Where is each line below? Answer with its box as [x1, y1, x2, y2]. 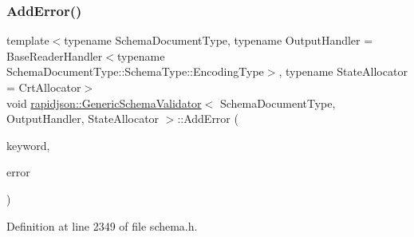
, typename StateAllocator [278, 63, 408, 80]
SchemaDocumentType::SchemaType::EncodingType [6, 63, 264, 80]
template [6, 32, 49, 49]
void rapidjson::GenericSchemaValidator [6, 94, 202, 111]
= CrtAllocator [6, 79, 81, 95]
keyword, [6, 136, 50, 153]
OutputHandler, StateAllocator [6, 110, 160, 127]
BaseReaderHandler [6, 47, 103, 64]
